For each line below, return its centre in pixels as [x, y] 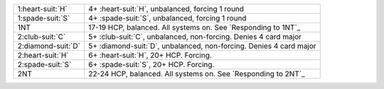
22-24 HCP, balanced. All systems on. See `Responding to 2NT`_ [196, 74]
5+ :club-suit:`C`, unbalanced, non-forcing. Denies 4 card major [195, 37]
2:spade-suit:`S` [44, 65]
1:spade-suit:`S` [44, 18]
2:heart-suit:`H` [43, 55]
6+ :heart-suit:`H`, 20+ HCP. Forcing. [150, 55]
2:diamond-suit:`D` [49, 46]
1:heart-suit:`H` [42, 9]
